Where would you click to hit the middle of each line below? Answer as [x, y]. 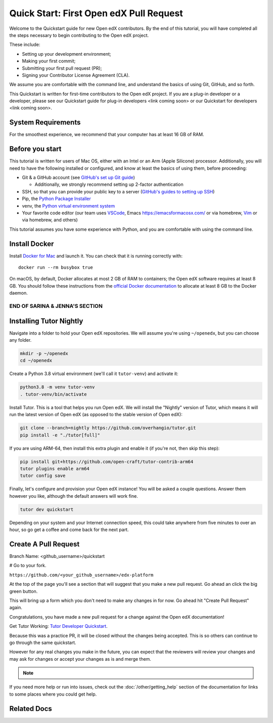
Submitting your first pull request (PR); [62, 68]
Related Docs [31, 709]
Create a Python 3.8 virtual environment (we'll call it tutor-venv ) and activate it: [94, 374]
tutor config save [43, 476]
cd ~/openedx [36, 360]
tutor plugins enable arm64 [55, 469]
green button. [24, 591]
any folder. [20, 340]
